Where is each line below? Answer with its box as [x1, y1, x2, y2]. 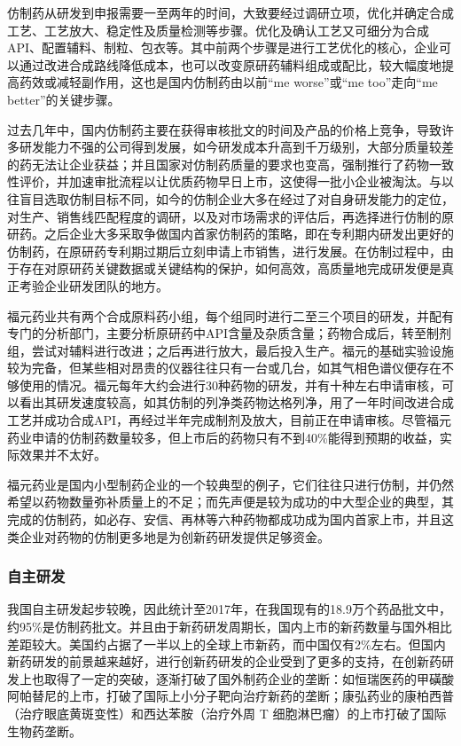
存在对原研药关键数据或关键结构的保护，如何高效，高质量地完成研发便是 [19, 259, 441, 278]
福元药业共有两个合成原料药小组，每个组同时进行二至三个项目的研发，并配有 [7, 306, 454, 325]
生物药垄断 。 [7, 721, 82, 740]
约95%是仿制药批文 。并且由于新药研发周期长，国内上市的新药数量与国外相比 [7, 617, 452, 636]
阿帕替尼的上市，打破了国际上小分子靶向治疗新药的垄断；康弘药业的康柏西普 [7, 687, 454, 705]
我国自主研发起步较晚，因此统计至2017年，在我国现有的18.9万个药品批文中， [7, 600, 451, 618]
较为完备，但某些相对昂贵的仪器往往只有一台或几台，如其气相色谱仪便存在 [7, 358, 441, 377]
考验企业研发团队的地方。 [19, 276, 168, 294]
